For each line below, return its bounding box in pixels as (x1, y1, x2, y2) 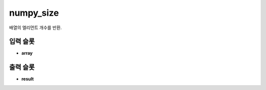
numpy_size (9, 7, 59, 18)
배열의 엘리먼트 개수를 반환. (9, 25, 62, 30)
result (21, 76, 34, 82)
